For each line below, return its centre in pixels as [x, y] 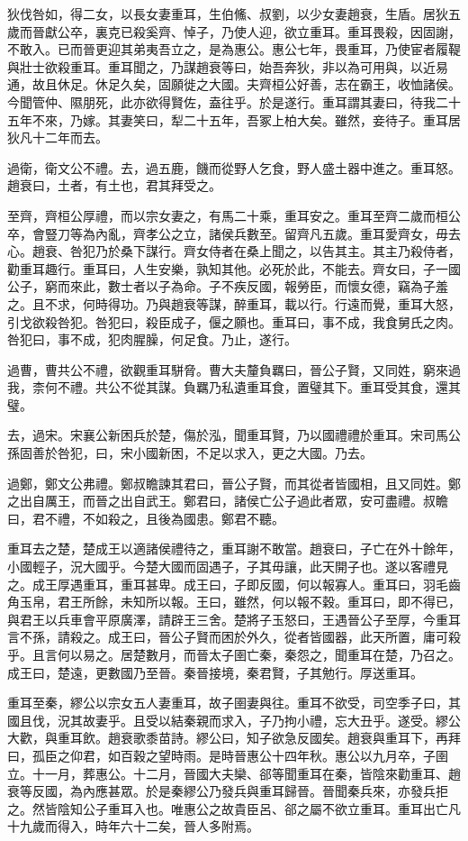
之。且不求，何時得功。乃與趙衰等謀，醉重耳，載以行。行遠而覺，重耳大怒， [234, 303]
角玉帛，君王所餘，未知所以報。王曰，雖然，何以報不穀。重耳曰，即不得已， [234, 602]
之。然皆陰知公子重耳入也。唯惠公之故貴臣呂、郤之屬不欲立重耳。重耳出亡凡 [234, 808]
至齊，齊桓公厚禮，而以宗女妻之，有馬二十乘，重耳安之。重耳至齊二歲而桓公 [234, 215]
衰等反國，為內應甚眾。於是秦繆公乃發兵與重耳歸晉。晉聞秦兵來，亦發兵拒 [228, 791]
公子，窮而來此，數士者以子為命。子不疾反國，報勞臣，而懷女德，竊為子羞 [228, 286]
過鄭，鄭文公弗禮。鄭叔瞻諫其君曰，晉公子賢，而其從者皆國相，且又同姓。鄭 [234, 483]
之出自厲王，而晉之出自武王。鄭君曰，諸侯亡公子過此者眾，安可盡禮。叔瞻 [228, 501]
